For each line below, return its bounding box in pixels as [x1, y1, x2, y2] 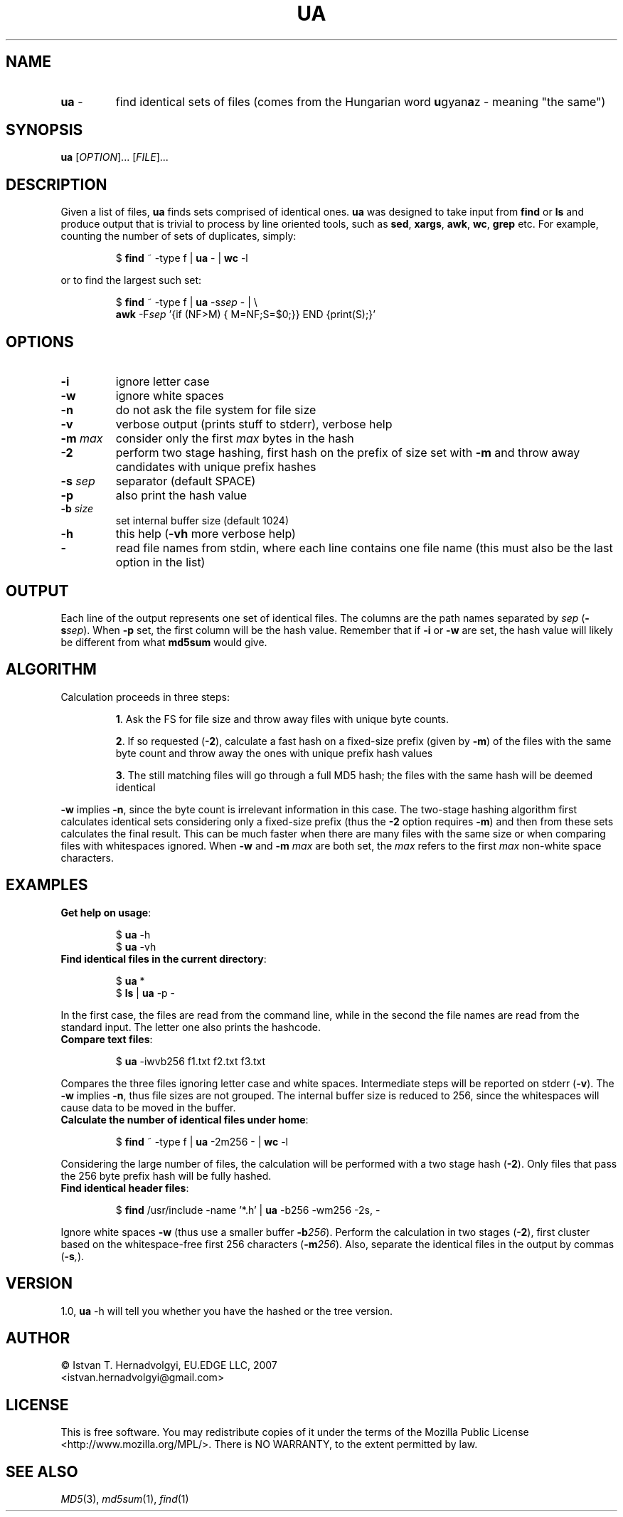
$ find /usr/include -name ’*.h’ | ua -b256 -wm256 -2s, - [115, 1203, 380, 1216]
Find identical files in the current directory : [60, 952, 267, 965]
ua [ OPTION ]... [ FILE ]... [60, 151, 169, 164]
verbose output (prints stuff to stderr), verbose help [115, 417, 393, 432]
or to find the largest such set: [60, 274, 202, 287]
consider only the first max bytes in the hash [115, 431, 354, 446]
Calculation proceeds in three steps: [60, 690, 230, 703]
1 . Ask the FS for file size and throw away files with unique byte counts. [115, 712, 449, 725]
